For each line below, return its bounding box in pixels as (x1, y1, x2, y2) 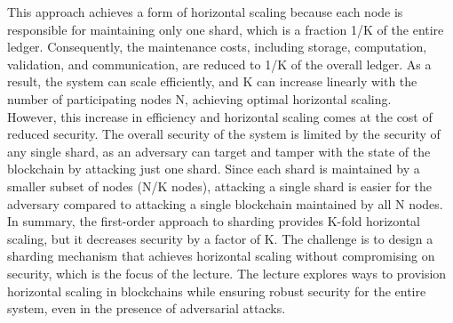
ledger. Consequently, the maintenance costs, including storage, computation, (7, 37, 427, 56)
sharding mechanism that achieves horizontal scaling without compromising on (7, 246, 435, 265)
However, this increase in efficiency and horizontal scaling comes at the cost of (7, 107, 433, 125)
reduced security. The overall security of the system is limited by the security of (7, 125, 441, 143)
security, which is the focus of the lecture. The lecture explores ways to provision (7, 263, 447, 282)
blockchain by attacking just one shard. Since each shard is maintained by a (7, 159, 420, 178)
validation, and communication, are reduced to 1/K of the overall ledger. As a (7, 54, 432, 73)
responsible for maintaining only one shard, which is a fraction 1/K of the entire (7, 20, 444, 38)
